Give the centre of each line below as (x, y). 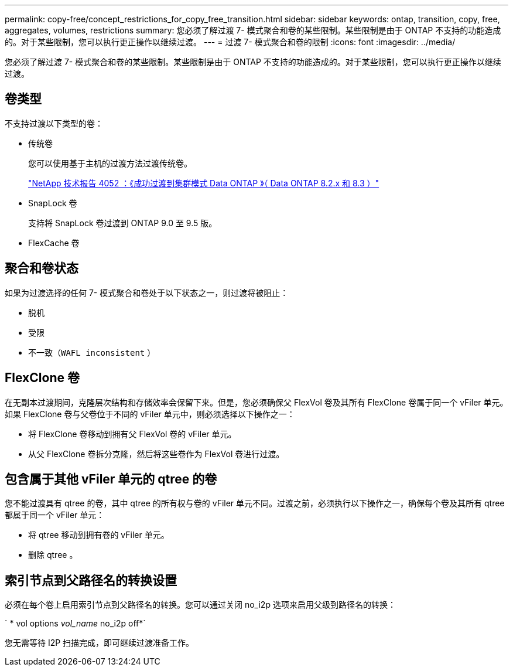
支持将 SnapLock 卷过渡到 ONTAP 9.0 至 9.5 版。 (123, 223)
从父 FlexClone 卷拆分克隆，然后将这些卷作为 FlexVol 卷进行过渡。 (156, 454)
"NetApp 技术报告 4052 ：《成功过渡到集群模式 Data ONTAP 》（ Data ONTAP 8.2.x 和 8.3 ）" (204, 183)
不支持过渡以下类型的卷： (54, 123)
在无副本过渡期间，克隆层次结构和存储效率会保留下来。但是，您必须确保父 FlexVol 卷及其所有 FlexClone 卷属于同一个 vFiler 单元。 (256, 402)
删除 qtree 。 (53, 555)
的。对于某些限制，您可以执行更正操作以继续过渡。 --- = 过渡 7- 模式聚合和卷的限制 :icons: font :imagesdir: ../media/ (230, 42)
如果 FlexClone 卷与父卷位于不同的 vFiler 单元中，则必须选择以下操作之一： (150, 414)
